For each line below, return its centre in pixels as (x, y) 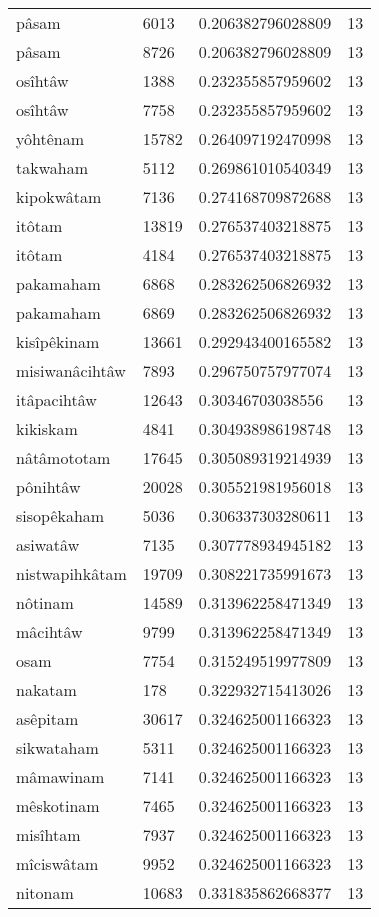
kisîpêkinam (58, 341)
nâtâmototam (63, 457)
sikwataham (57, 747)
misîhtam (48, 834)
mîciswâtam (57, 863)
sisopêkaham (60, 515)
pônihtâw (48, 486)
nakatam (46, 689)
